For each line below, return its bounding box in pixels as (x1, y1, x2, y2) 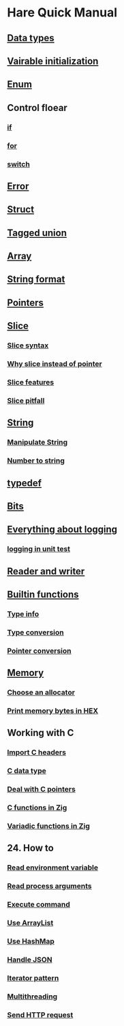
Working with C (7, 727, 74, 739)
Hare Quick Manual (7, 5, 118, 21)
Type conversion (7, 627, 64, 637)
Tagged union (7, 227, 67, 239)
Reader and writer (7, 565, 85, 577)
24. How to (7, 842, 55, 854)
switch (7, 159, 31, 169)
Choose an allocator (7, 687, 75, 697)
